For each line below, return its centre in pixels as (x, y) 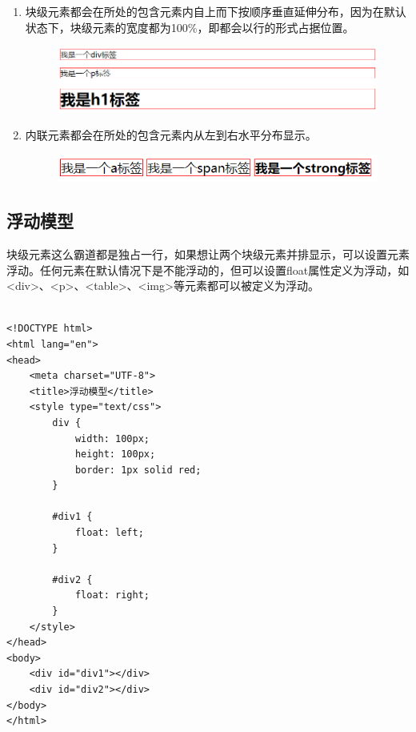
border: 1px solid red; (138, 470)
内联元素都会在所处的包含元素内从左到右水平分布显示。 (171, 135)
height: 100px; (115, 454)
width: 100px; (112, 438)
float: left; (109, 533)
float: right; (112, 595)
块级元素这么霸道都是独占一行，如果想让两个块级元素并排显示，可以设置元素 (208, 253)
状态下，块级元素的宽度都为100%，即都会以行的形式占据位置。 (190, 27)
